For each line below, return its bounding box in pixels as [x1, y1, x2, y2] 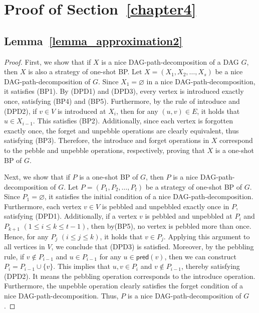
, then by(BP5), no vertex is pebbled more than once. [87, 221, 251, 231]
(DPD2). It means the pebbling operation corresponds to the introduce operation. [4, 270, 255, 281]
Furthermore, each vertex [4, 201, 82, 211]
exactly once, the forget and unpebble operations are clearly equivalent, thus [4, 125, 239, 135]
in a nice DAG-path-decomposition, [146, 76, 255, 86]
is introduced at [57, 105, 106, 116]
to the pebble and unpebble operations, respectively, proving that [4, 144, 205, 155]
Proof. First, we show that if [4, 56, 91, 67]
